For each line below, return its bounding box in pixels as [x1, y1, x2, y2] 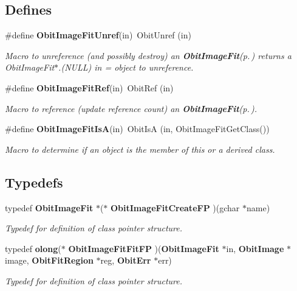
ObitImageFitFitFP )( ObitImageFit [68, 242, 219, 254]
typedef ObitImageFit [5, 201, 94, 214]
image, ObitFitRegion [5, 254, 94, 267]
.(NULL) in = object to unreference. [58, 61, 194, 74]
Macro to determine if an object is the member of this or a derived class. [5, 142, 275, 155]
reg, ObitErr [100, 254, 151, 267]
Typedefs [5, 172, 63, 191]
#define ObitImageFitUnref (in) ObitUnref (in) [5, 29, 191, 41]
